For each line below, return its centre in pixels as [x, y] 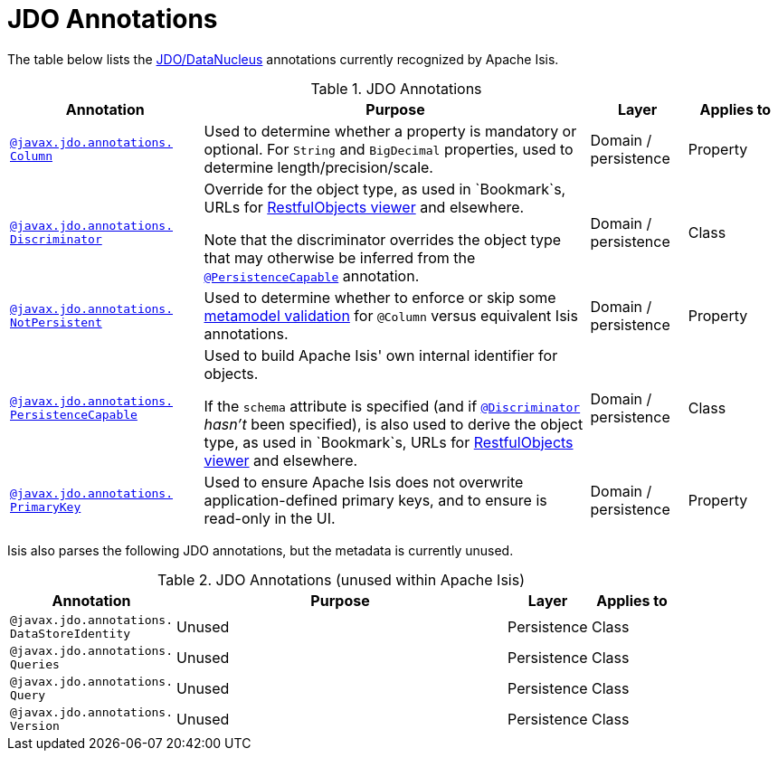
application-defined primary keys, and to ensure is [375, 500]
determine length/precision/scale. [318, 167]
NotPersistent [56, 322]
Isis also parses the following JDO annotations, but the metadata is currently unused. [261, 550]
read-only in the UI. [270, 518]
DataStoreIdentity [71, 633]
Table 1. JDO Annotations [396, 88]
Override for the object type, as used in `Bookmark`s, [385, 189]
